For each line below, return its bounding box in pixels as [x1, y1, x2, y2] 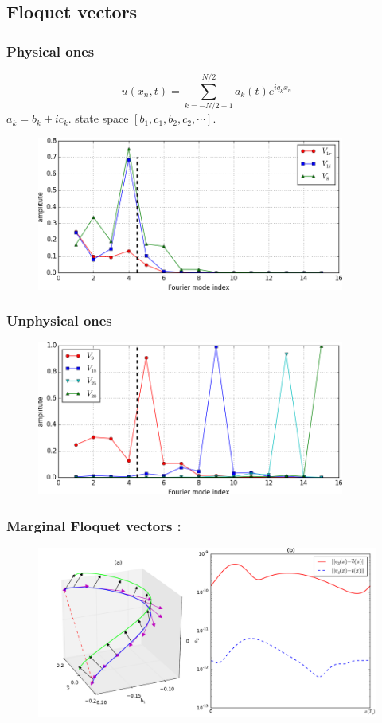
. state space [68, 110, 129, 127]
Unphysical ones [6, 311, 112, 330]
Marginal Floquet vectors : [6, 515, 181, 535]
